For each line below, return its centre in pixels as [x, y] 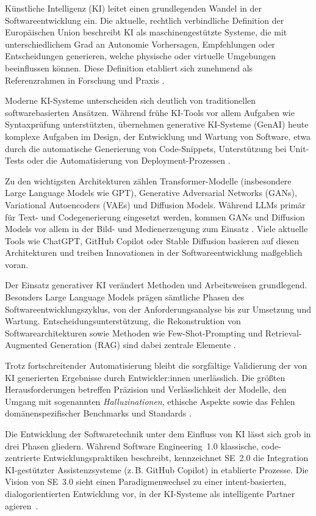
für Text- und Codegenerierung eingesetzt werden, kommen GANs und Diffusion [155, 216]
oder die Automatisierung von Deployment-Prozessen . [129, 160]
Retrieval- [283, 332]
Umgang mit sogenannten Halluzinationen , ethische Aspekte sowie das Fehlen [150, 401]
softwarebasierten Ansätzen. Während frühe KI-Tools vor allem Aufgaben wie [150, 112]
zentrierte [23, 458]
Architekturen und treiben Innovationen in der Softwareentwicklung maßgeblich [154, 253]
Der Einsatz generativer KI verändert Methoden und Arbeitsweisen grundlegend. [156, 285]
